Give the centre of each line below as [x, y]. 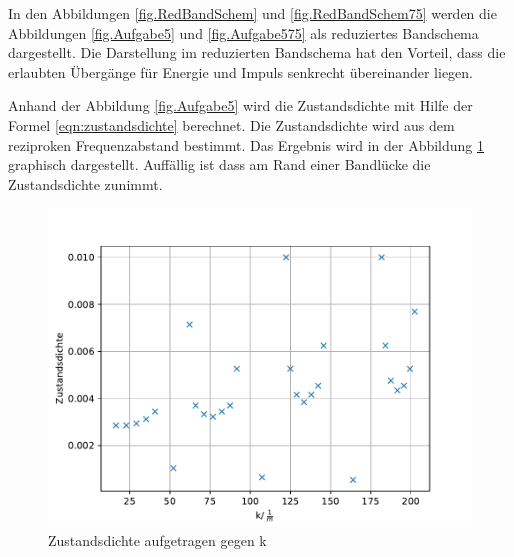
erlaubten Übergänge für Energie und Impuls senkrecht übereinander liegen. [241, 71]
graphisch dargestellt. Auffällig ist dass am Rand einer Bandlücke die [219, 164]
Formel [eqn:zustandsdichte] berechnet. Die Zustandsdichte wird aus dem [231, 124]
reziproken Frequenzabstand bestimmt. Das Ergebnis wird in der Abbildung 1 [246, 144]
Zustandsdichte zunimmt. [85, 183]
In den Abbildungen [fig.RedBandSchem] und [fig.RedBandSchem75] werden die [252, 13]
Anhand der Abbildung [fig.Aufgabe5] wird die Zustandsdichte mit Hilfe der [240, 105]
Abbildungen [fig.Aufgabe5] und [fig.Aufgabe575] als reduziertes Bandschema [243, 32]
